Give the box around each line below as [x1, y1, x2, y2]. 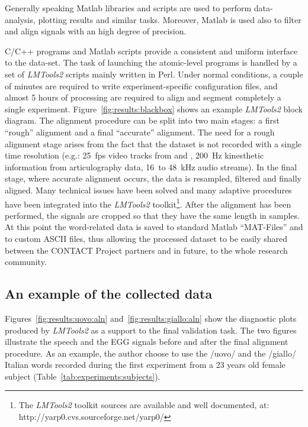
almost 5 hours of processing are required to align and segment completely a [5, 91, 281, 103]
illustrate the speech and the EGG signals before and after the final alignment [5, 335, 288, 348]
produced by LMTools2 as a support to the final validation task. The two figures [5, 324, 297, 336]
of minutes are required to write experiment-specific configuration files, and [5, 79, 278, 92]
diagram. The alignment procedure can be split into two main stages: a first [5, 114, 280, 127]
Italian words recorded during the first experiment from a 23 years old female [5, 358, 285, 371]
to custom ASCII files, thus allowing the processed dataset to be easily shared [5, 232, 288, 244]
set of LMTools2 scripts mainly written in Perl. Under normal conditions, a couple [5, 67, 303, 80]
